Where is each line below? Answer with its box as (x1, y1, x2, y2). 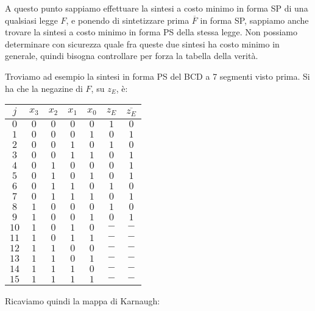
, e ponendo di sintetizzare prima (66, 13, 189, 26)
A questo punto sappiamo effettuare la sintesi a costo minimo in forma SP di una (5, 2, 308, 14)
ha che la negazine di (5, 82, 83, 94)
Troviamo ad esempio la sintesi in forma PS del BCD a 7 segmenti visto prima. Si (5, 69, 310, 82)
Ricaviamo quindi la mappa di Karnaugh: (5, 295, 160, 307)
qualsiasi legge (5, 13, 58, 26)
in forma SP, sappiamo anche (200, 13, 309, 26)
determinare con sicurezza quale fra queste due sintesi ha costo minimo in (5, 37, 280, 50)
